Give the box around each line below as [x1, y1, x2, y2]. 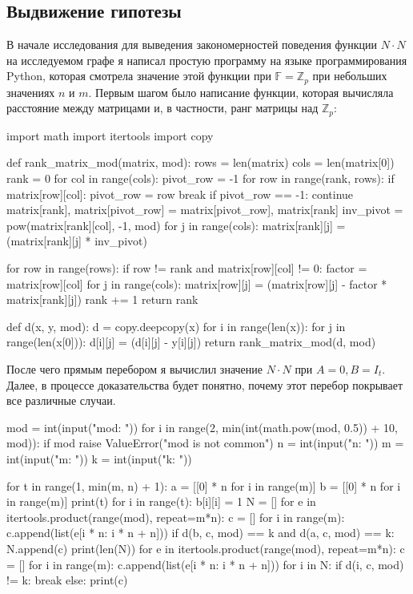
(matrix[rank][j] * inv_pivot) [6, 232, 147, 249]
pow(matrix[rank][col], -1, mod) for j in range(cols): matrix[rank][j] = [6, 216, 346, 233]
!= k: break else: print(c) [6, 572, 128, 588]
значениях [6, 83, 55, 100]
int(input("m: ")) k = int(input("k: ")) [6, 450, 192, 467]
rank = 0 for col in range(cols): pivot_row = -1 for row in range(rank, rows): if [6, 170, 395, 187]
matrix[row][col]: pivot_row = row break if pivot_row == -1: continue [6, 185, 354, 202]
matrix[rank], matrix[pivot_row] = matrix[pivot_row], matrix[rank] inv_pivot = [6, 201, 403, 218]
